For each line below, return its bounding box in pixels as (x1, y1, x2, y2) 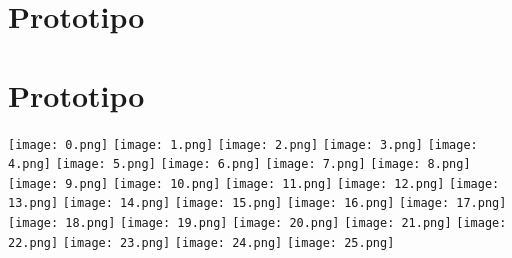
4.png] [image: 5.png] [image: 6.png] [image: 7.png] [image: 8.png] (8, 157, 471, 172)
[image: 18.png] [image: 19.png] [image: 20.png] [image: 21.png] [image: (8, 216, 507, 231)
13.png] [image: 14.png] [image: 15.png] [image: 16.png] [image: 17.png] (8, 196, 507, 211)
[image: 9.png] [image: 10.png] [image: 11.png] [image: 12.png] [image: (8, 176, 500, 191)
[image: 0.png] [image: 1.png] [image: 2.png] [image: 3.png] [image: (8, 137, 478, 152)
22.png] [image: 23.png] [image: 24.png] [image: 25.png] (8, 235, 395, 250)
